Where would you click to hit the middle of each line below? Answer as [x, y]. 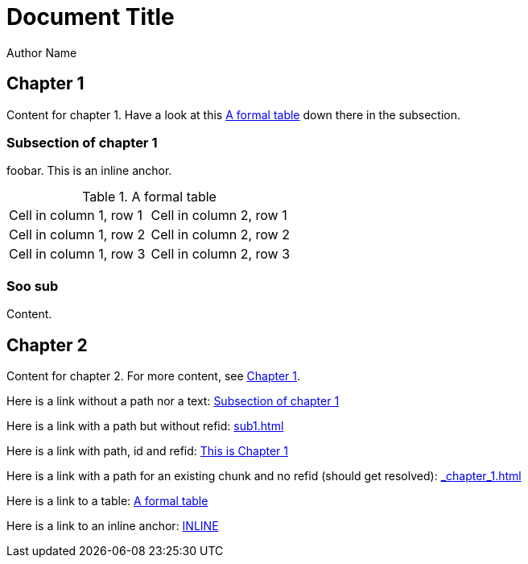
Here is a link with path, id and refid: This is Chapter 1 [147, 450]
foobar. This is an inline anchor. [89, 171]
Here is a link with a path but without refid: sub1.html [145, 425]
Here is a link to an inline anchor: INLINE [113, 525]
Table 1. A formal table [149, 197]
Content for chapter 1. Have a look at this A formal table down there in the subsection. [234, 114]
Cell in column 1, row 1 [76, 216]
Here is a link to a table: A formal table [107, 500]
